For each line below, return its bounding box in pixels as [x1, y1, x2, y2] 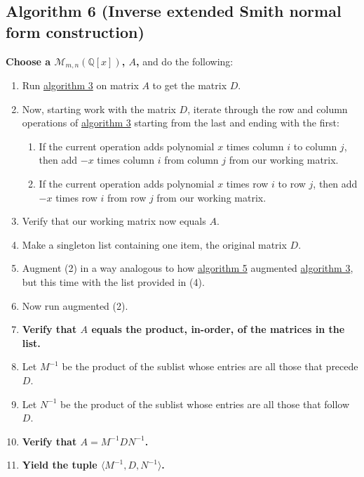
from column [164, 152, 219, 167]
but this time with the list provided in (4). [22, 274, 205, 289]
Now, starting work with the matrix [22, 101, 176, 116]
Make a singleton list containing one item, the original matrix [22, 237, 287, 251]
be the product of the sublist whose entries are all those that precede [62, 359, 358, 374]
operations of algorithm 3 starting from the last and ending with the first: [22, 115, 339, 130]
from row [107, 190, 147, 204]
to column [293, 138, 337, 153]
